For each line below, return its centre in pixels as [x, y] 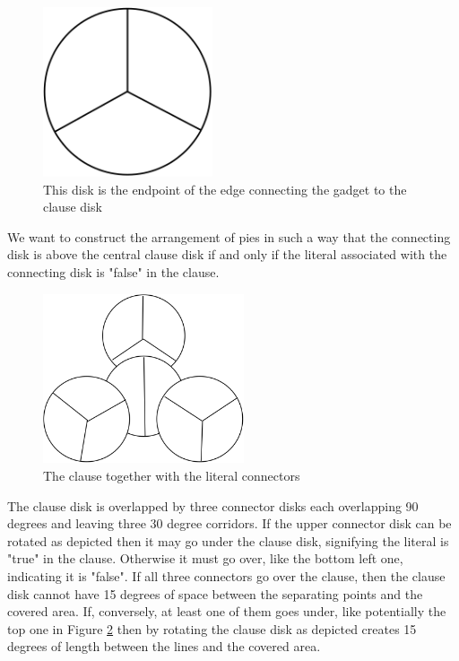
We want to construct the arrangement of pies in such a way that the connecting [229, 236]
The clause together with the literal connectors [172, 476]
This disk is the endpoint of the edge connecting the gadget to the [225, 189]
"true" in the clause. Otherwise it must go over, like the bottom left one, [205, 558]
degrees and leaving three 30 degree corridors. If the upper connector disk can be [229, 523]
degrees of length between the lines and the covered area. [164, 646]
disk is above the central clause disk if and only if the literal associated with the [227, 254]
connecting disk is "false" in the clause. [113, 271]
